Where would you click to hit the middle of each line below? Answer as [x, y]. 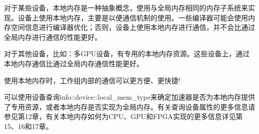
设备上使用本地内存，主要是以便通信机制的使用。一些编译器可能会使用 [133, 17]
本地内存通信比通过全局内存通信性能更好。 [74, 63]
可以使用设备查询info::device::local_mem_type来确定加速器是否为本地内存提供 [130, 97]
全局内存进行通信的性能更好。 [53, 37]
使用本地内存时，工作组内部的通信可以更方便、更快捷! [92, 80]
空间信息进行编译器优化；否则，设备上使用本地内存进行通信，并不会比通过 [133, 27]
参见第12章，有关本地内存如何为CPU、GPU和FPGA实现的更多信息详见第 [124, 116]
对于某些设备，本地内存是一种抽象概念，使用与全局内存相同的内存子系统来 [126, 7]
